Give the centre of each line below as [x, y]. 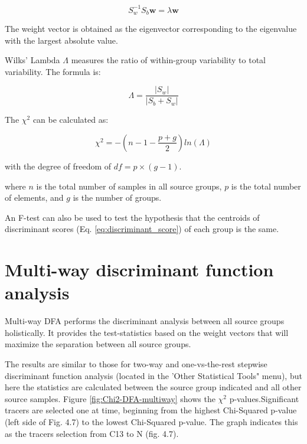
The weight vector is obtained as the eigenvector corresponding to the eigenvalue [151, 28]
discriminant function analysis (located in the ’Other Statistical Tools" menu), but [153, 375]
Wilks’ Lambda [32, 60]
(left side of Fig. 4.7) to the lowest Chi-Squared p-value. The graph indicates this [151, 422]
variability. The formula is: [53, 71]
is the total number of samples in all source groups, [129, 186]
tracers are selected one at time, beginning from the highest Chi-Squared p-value [151, 410]
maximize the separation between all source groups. [98, 344]
